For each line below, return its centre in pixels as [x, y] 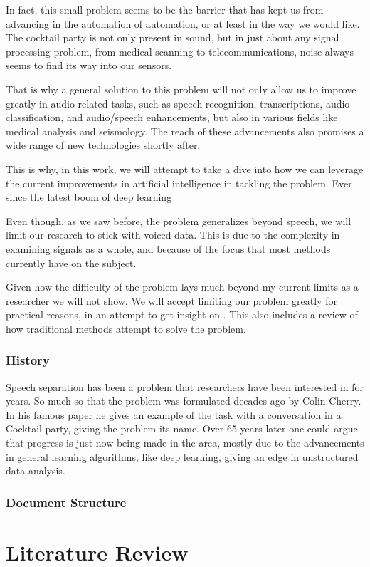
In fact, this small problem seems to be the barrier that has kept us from [165, 9]
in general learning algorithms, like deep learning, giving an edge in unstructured [182, 456]
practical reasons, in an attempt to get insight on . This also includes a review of [182, 314]
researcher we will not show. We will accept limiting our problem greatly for [171, 300]
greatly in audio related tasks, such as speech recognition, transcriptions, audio [178, 103]
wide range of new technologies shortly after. [103, 145]
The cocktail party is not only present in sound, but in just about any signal [173, 37]
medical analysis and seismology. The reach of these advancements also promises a [185, 131]
